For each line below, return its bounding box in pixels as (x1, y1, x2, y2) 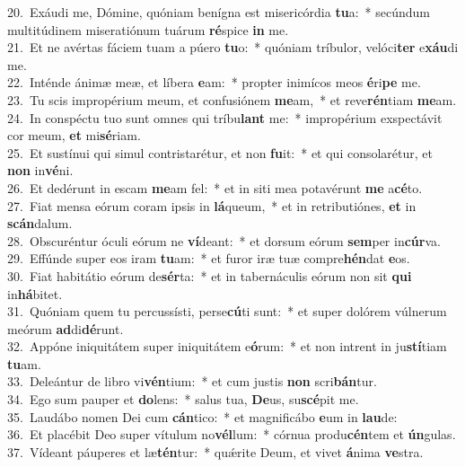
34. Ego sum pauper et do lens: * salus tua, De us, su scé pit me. (7, 390, 359, 409)
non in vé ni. (7, 161, 74, 180)
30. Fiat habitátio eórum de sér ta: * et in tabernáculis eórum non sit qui (7, 266, 412, 285)
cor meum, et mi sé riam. (7, 126, 141, 145)
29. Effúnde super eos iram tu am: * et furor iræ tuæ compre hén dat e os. (7, 249, 410, 268)
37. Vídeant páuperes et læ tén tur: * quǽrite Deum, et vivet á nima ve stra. (7, 442, 424, 461)
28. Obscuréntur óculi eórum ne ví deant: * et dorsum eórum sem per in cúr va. (7, 231, 441, 250)
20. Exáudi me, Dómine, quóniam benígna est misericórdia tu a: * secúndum (7, 3, 430, 21)
